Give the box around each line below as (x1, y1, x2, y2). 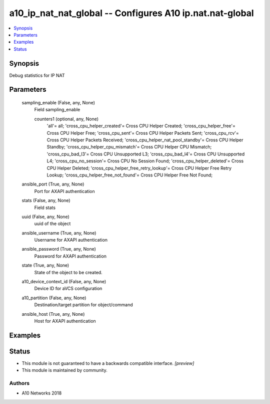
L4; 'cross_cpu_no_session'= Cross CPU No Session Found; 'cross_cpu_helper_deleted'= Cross (46, 158, 244, 164)
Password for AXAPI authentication (34, 253, 107, 259)
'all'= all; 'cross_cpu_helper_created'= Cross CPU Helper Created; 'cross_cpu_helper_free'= (46, 123, 236, 129)
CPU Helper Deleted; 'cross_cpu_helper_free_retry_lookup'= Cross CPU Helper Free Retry (46, 165, 232, 171)
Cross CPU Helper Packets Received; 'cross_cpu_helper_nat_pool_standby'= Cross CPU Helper (46, 137, 243, 143)
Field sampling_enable (34, 107, 80, 113)
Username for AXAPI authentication (34, 237, 107, 243)
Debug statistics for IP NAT (9, 72, 65, 78)
